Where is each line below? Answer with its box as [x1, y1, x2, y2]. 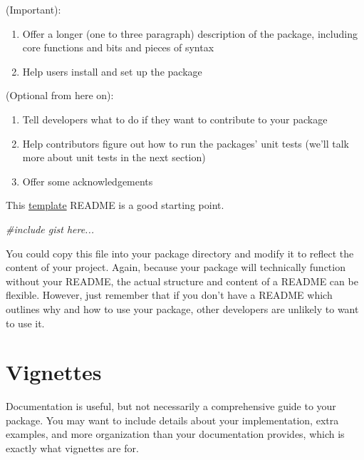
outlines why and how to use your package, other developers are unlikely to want [6, 301, 359, 316]
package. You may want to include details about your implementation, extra [6, 412, 339, 427]
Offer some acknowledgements [22, 173, 153, 188]
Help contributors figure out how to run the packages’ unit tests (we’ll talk [22, 136, 349, 150]
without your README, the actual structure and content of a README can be [6, 273, 358, 288]
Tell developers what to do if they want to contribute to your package [22, 111, 328, 126]
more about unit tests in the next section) [22, 150, 206, 165]
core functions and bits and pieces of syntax [22, 40, 214, 55]
